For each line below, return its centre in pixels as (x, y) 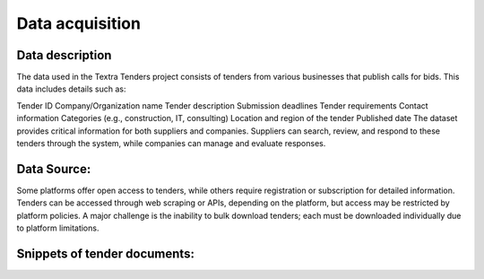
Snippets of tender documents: (105, 253)
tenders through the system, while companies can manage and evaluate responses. (171, 144)
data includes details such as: (71, 89)
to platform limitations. (58, 228)
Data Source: (54, 169)
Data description (64, 55)
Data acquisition (78, 23)
